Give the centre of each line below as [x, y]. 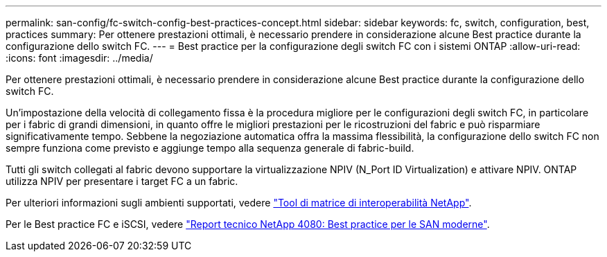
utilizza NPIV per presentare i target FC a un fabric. [122, 181]
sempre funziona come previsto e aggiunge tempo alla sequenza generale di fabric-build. [210, 148]
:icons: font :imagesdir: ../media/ [79, 58]
